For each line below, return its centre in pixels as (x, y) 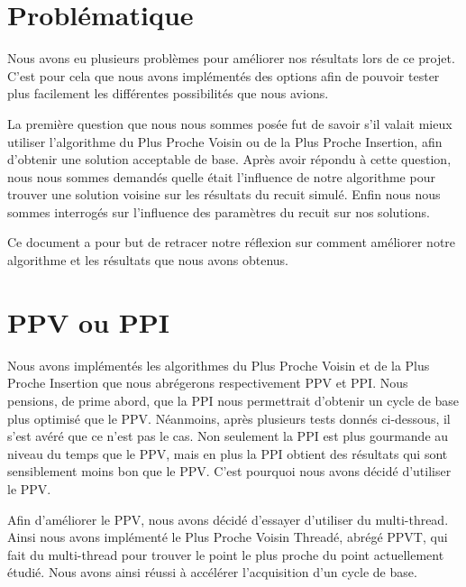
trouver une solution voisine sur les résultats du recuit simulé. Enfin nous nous (224, 194)
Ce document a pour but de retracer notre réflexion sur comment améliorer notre (232, 242)
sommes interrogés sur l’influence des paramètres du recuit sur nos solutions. (219, 211)
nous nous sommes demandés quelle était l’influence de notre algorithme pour (221, 176)
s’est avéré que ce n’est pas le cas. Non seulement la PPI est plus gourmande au (228, 436)
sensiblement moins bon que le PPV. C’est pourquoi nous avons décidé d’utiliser (229, 471)
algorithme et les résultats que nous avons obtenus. (148, 260)
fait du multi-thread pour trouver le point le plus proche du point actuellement (226, 554)
